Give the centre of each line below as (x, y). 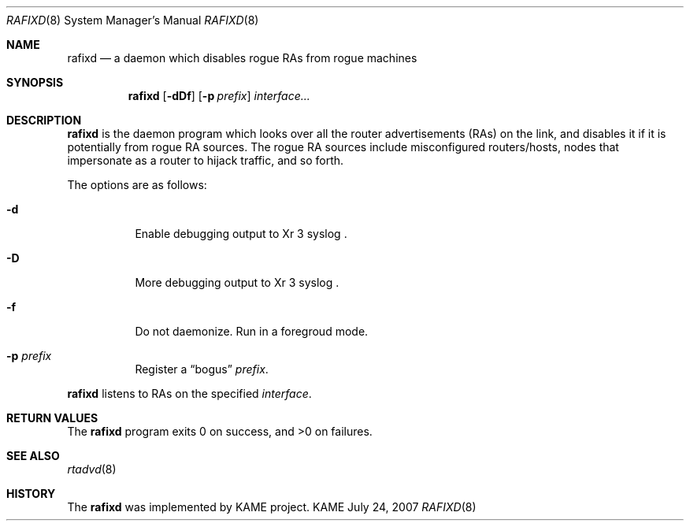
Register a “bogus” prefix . (202, 369)
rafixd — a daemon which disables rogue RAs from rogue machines (242, 58)
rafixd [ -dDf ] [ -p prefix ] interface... (219, 96)
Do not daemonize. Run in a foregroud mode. (252, 331)
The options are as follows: (137, 185)
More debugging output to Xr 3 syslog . (237, 282)
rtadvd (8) (92, 469)
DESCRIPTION (44, 120)
